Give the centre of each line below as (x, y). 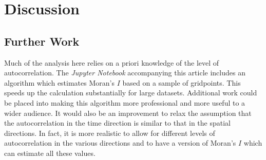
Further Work (42, 41)
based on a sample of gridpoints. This (182, 82)
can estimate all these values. (50, 153)
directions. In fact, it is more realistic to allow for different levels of (110, 133)
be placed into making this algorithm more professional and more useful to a (125, 102)
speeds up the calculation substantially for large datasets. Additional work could (131, 93)
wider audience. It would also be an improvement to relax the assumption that (128, 113)
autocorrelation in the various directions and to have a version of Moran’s (120, 143)
